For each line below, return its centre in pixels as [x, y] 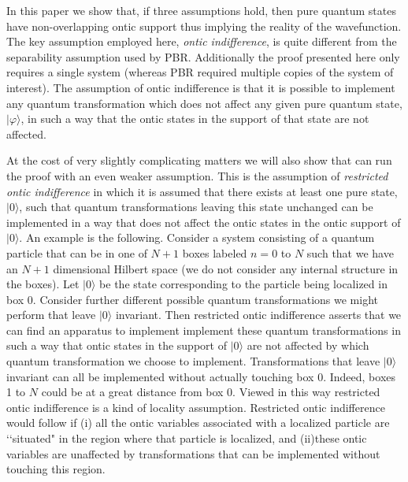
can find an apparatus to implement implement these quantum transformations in [204, 330]
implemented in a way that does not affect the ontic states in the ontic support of [204, 222]
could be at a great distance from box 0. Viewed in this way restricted [211, 392]
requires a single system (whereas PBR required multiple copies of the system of [200, 72]
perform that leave [51, 315]
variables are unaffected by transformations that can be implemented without [193, 453]
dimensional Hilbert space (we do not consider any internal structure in [226, 268]
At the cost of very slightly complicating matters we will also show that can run [199, 160]
